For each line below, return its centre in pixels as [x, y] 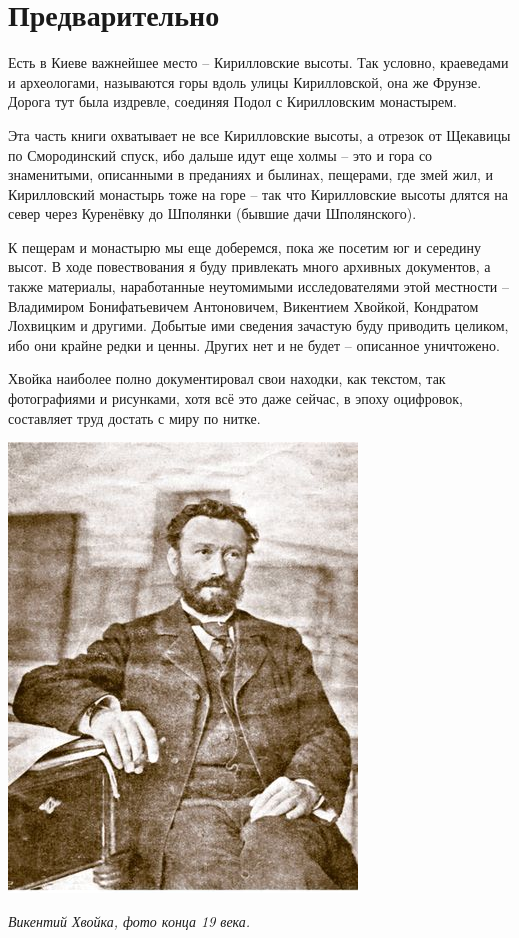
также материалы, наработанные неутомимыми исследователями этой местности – [258, 286]
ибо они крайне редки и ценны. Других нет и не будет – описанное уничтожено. [254, 344]
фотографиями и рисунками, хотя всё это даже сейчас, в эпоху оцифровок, [235, 398]
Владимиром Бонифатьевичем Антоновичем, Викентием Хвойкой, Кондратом [243, 305]
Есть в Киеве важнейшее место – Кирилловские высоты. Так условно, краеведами [258, 62]
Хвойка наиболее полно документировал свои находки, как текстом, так [227, 378]
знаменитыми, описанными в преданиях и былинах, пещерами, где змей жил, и [250, 174]
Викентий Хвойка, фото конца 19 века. [129, 920]
